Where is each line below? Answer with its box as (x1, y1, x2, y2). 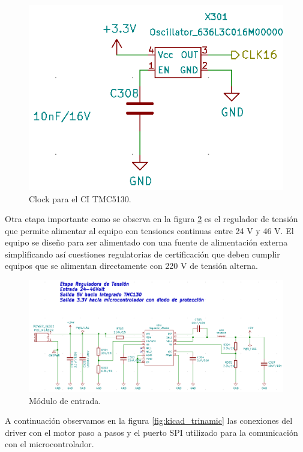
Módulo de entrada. (29, 394, 101, 406)
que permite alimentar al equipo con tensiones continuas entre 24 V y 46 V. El (5, 224, 294, 237)
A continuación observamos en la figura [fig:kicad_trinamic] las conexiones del (5, 414, 293, 427)
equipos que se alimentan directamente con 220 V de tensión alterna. (5, 259, 258, 272)
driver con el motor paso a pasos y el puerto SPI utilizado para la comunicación (5, 426, 298, 438)
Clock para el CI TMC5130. (29, 192, 131, 205)
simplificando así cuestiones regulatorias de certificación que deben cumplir (5, 247, 280, 260)
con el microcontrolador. (5, 438, 94, 450)
